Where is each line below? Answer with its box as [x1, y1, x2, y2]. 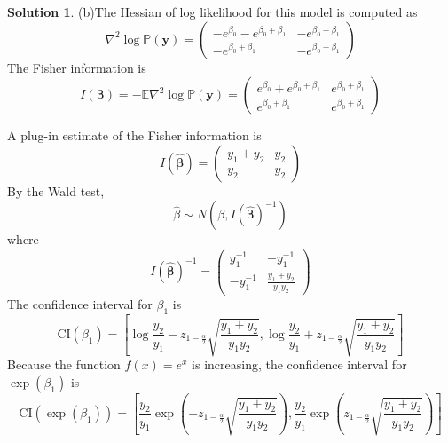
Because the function [7, 355, 121, 374]
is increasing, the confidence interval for [192, 355, 407, 374]
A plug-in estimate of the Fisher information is [7, 126, 262, 145]
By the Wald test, [7, 181, 105, 200]
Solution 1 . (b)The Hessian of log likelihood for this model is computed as [7, 3, 418, 20]
